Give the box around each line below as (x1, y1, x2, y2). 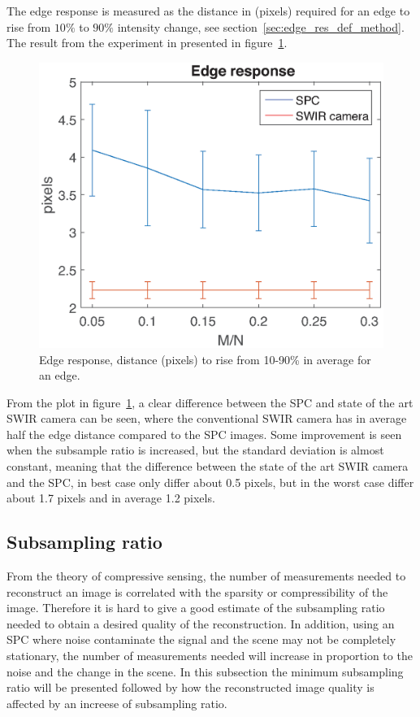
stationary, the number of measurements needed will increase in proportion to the (6, 647, 413, 664)
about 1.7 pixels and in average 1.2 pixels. (6, 489, 215, 506)
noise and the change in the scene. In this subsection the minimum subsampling (6, 663, 404, 680)
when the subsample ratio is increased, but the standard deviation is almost (6, 441, 384, 458)
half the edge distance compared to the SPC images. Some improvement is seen (6, 425, 402, 442)
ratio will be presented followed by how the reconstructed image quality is (6, 679, 375, 696)
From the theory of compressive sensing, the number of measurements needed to (6, 567, 406, 584)
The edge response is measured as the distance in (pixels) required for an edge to (6, 2, 410, 19)
